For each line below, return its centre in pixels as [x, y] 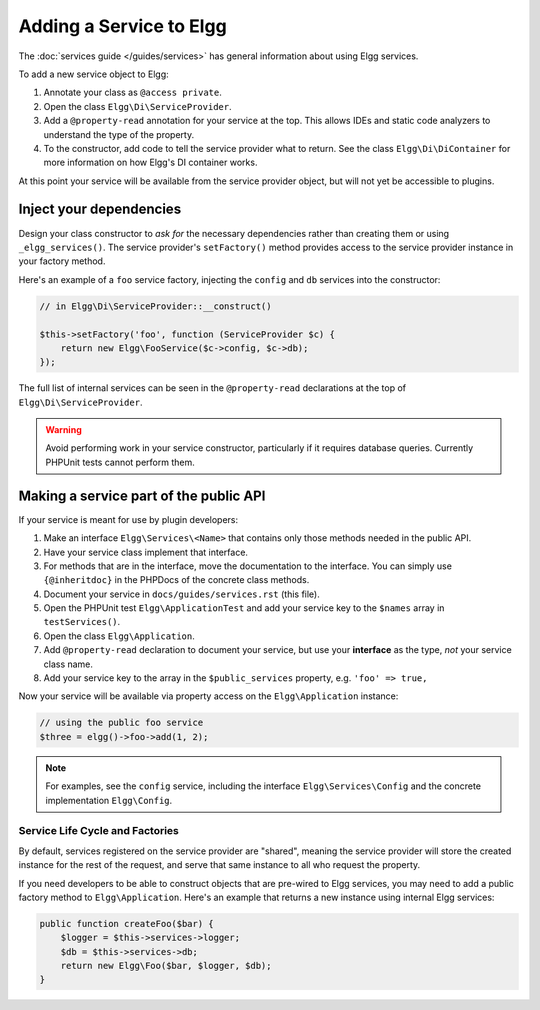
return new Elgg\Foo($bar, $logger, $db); [166, 966]
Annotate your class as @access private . [132, 92]
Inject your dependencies [100, 209]
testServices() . [82, 622]
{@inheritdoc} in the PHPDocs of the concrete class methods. [176, 580]
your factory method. [62, 261]
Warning [63, 430]
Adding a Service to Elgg [122, 26]
